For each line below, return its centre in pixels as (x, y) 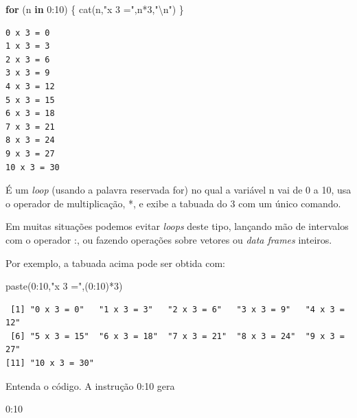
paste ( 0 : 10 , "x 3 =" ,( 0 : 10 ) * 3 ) (64, 286)
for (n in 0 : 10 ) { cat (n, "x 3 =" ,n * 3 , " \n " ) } (95, 9)
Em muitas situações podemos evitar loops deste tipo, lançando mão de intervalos (177, 226)
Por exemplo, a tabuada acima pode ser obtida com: (116, 263)
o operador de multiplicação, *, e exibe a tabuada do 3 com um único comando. (173, 203)
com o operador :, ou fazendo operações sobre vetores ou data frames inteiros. (169, 239)
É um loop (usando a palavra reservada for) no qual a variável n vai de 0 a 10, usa (178, 190)
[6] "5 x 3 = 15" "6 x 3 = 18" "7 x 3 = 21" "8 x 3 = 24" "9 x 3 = (177, 336)
